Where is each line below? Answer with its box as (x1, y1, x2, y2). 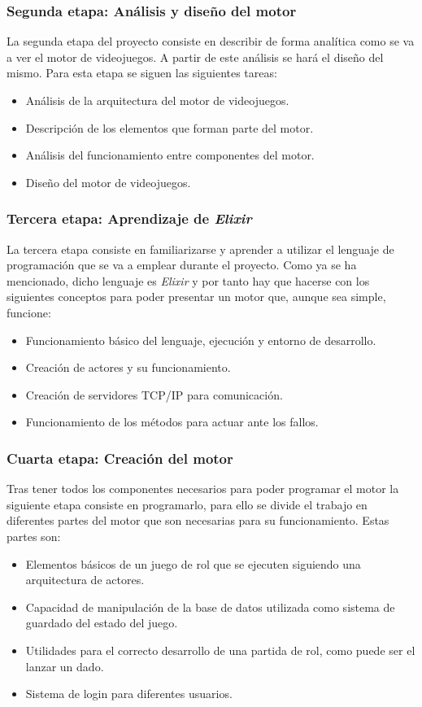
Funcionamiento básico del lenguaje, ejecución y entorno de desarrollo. (25, 331, 376, 348)
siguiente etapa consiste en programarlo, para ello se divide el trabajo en (7, 495, 368, 513)
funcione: (7, 303, 51, 321)
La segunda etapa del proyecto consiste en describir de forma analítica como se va (7, 33, 415, 50)
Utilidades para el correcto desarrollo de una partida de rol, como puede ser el (25, 641, 415, 658)
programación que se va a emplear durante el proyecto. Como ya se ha (7, 256, 357, 273)
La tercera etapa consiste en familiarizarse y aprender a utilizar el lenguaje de (7, 240, 394, 257)
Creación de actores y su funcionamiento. (25, 359, 231, 376)
